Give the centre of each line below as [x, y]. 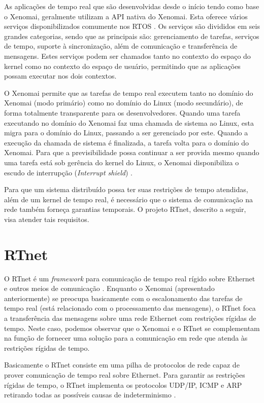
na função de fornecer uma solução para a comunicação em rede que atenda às [126, 338]
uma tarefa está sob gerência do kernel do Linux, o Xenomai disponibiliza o [122, 162]
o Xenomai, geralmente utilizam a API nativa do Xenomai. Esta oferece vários [126, 16]
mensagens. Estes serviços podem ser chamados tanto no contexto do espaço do [127, 56]
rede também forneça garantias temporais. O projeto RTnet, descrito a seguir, [125, 209]
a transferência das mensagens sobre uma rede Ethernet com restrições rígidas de [130, 318]
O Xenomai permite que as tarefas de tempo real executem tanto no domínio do [129, 93]
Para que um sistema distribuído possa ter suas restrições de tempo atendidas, [126, 189]
